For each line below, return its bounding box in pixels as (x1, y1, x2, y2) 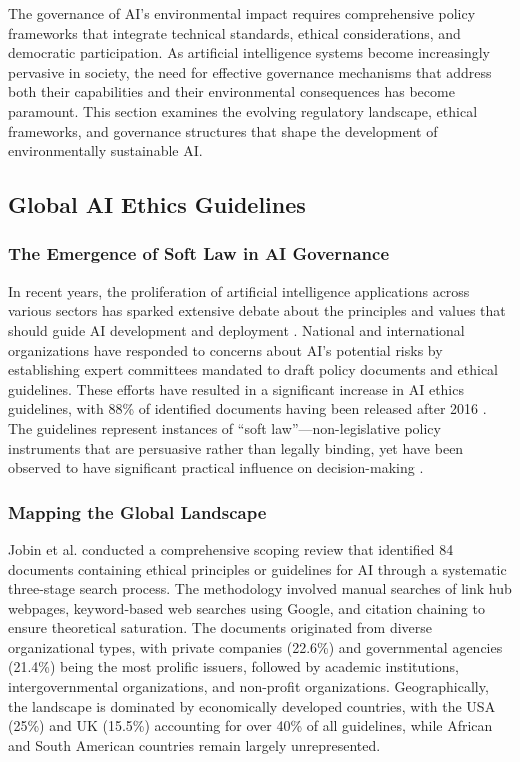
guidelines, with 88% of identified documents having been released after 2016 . (8, 398, 487, 419)
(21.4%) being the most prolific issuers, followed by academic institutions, (8, 656, 459, 677)
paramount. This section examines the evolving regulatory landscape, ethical (8, 100, 478, 121)
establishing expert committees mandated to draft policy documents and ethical (8, 359, 498, 380)
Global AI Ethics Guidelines (8, 189, 306, 220)
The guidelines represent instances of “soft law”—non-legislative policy (8, 417, 441, 438)
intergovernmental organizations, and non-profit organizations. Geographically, (8, 676, 489, 697)
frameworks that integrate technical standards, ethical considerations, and (8, 22, 461, 43)
